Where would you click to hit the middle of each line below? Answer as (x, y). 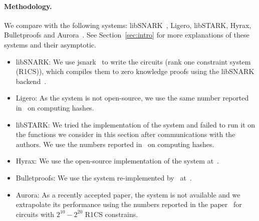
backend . (31, 81)
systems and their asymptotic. (50, 44)
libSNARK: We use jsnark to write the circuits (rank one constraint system (133, 61)
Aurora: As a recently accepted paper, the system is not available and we (128, 194)
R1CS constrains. (111, 214)
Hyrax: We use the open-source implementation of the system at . (117, 161)
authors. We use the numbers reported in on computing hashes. (115, 144)
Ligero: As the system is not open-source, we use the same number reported (132, 98)
